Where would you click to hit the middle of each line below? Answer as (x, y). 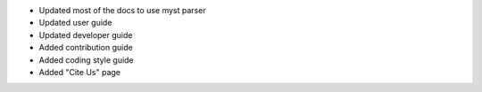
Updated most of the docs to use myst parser (122, 10)
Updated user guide (75, 23)
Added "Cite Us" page (79, 72)
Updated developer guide (86, 34)
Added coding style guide (86, 60)
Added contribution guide (86, 48)
